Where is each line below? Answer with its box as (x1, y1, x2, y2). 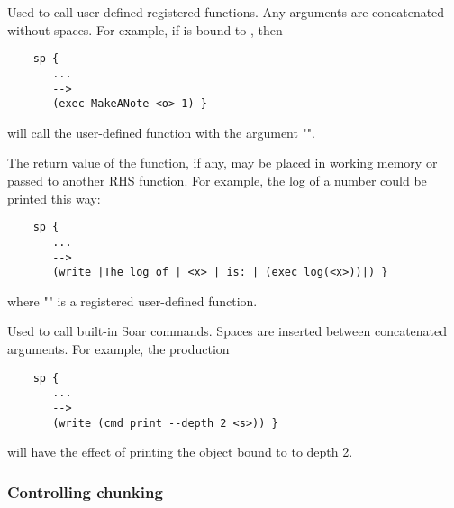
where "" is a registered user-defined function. (7, 291, 258, 310)
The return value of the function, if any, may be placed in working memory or (7, 153, 438, 172)
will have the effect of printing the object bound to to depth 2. (7, 442, 353, 461)
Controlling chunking (7, 480, 163, 503)
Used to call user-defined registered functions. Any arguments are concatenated (7, 3, 445, 21)
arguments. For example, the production (7, 340, 230, 358)
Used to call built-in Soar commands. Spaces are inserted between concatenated (7, 322, 448, 340)
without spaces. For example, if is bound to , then (7, 20, 283, 39)
